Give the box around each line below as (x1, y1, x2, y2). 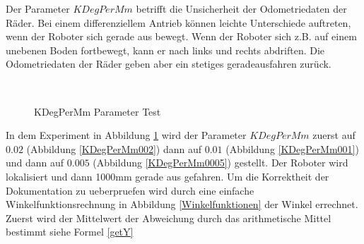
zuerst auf (312, 128, 356, 142)
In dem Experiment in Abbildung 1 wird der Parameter (6, 128, 247, 142)
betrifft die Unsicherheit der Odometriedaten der (136, 1, 347, 16)
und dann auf (6, 155, 64, 170)
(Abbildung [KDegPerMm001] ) (225, 141, 359, 156)
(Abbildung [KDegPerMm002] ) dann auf (26, 141, 202, 156)
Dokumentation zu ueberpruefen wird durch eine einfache (6, 183, 254, 197)
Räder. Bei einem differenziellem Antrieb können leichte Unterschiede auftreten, (6, 15, 351, 30)
